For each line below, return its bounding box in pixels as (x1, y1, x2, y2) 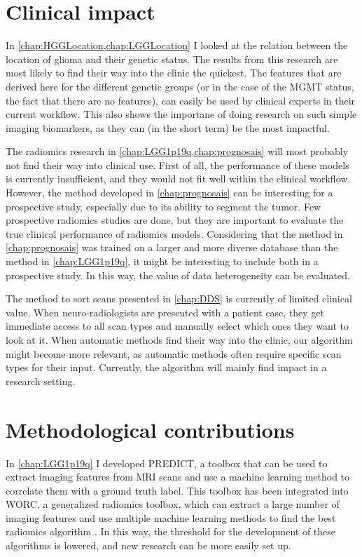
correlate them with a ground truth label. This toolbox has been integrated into (6, 483, 349, 497)
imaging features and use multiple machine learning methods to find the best (6, 510, 336, 525)
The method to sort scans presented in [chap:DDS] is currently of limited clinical (6, 291, 352, 306)
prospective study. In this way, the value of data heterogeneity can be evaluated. (6, 267, 350, 282)
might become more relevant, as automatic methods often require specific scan (6, 346, 342, 361)
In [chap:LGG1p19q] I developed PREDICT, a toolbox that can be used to (6, 455, 328, 470)
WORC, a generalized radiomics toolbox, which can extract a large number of (6, 497, 340, 511)
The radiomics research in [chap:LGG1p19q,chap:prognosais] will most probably (6, 144, 349, 159)
